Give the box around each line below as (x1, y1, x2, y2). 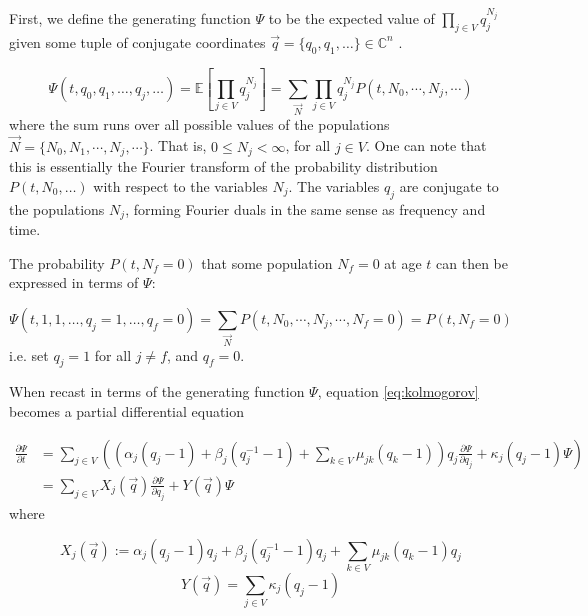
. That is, (149, 135, 207, 156)
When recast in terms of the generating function (9, 381, 305, 402)
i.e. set (9, 344, 49, 365)
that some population (201, 252, 333, 273)
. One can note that (365, 135, 487, 156)
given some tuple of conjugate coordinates (9, 31, 266, 52)
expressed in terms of (9, 272, 139, 293)
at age (384, 252, 422, 273)
